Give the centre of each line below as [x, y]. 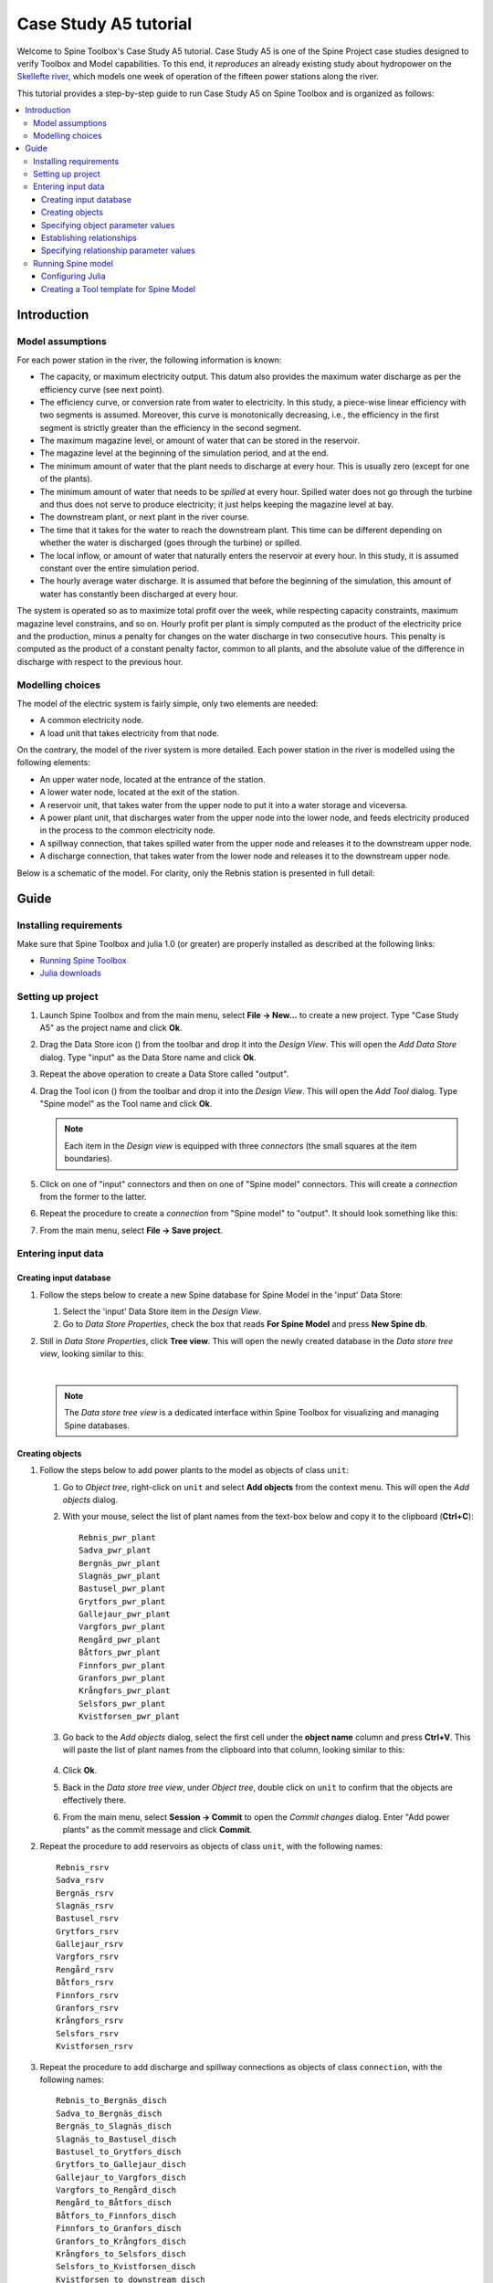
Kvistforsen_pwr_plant [130, 1716]
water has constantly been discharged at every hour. [139, 594]
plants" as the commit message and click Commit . [157, 1829]
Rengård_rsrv [85, 1969]
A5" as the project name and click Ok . [111, 1028]
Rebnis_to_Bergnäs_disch [111, 2101]
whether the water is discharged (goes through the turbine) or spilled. [171, 542]
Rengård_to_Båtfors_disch [114, 2203]
